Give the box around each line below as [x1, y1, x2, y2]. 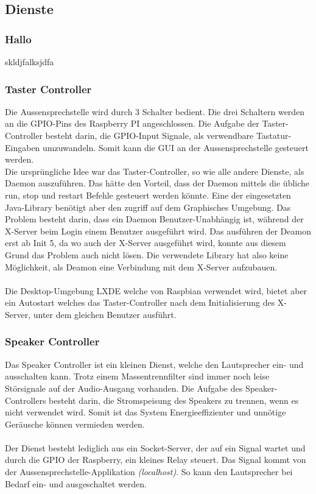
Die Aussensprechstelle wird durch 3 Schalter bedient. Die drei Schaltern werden [5, 105, 305, 118]
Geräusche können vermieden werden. [5, 417, 145, 430]
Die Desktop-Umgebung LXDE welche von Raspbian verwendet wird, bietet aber [5, 284, 307, 297]
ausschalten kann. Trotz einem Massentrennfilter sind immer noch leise [5, 370, 270, 383]
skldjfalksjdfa [5, 55, 54, 68]
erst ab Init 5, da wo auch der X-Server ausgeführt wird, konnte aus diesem [5, 236, 286, 249]
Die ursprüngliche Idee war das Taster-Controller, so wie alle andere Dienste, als [5, 164, 304, 177]
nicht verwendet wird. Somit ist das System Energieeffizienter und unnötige [5, 406, 286, 418]
